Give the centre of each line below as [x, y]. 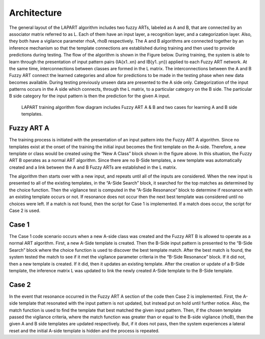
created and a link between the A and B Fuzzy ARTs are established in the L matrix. [93, 167]
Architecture [36, 13]
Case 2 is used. [25, 210]
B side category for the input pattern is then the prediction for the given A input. [90, 96]
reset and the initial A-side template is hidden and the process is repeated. [84, 331]
